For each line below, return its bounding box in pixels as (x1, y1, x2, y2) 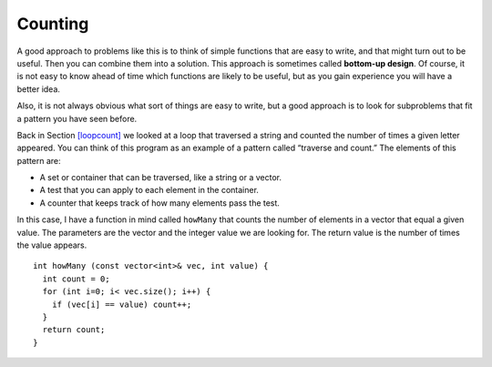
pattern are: (16, 155, 61, 166)
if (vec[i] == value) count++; (51, 299, 192, 310)
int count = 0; (42, 273, 110, 284)
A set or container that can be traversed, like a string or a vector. (39, 172, 282, 183)
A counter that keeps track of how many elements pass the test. (39, 197, 280, 209)
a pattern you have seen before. (16, 113, 138, 124)
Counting (16, 14, 89, 34)
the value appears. (16, 240, 87, 250)
